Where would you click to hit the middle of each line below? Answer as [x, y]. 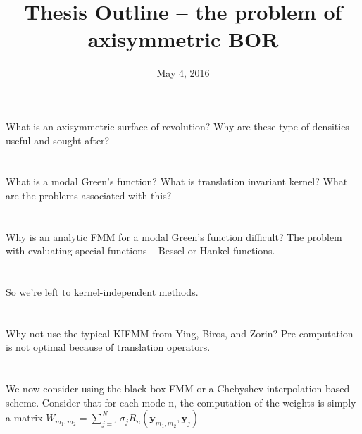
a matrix [24, 417]
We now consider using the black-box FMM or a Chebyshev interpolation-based [178, 389]
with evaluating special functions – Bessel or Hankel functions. [141, 250]
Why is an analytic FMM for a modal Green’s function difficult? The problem [174, 236]
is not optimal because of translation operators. [108, 347]
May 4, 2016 [183, 73]
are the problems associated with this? [89, 195]
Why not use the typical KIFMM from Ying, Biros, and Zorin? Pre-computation [180, 333]
